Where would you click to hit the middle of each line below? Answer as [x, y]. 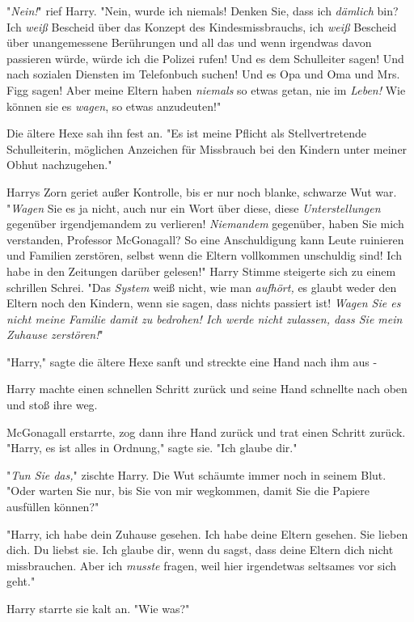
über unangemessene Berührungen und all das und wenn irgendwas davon [189, 42]
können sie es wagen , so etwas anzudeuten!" [114, 106]
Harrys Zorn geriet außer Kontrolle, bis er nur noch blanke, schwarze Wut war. [202, 191]
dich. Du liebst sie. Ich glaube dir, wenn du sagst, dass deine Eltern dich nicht [200, 550]
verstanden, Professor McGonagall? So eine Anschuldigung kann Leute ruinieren [205, 239]
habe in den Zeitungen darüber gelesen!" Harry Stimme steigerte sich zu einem [201, 271]
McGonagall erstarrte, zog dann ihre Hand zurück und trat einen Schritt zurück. [206, 432]
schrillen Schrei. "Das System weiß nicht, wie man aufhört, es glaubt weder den [202, 287]
